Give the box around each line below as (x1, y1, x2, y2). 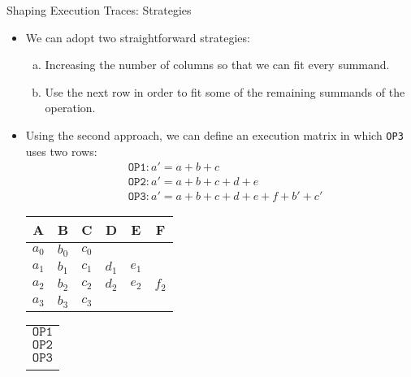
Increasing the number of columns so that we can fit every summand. (45, 56, 390, 73)
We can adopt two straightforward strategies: (25, 28, 250, 45)
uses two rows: (25, 142, 97, 159)
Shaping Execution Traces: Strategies (6, 2, 192, 18)
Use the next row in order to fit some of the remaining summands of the (45, 83, 405, 100)
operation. (45, 99, 96, 116)
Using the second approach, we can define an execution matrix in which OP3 (25, 126, 404, 143)
